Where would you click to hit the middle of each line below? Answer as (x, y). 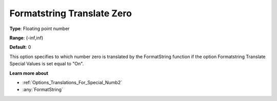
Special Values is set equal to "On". (47, 64)
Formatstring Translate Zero (71, 13)
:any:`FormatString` (43, 90)
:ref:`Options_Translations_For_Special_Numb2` (72, 82)
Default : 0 (20, 47)
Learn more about (29, 73)
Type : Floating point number (39, 29)
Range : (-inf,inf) (26, 38)
